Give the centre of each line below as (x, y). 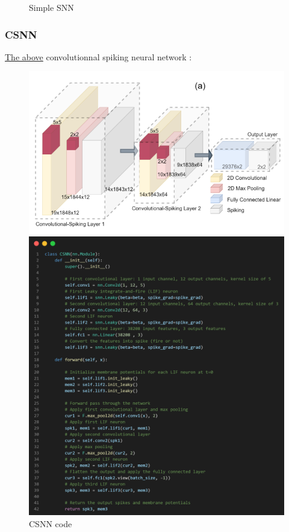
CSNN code (51, 523)
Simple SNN (51, 7)
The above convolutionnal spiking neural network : (98, 56)
